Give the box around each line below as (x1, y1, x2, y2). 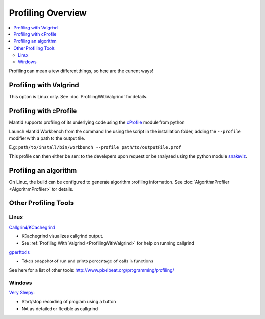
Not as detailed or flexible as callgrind (21, 305, 98, 312)
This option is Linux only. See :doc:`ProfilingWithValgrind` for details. (9, 93, 148, 99)
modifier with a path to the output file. (9, 135, 85, 141)
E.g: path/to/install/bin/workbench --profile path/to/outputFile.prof (9, 144, 182, 150)
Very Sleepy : (9, 290, 35, 295)
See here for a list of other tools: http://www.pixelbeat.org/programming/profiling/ (9, 267, 174, 273)
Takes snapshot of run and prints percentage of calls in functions (21, 258, 154, 264)
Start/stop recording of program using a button (21, 299, 116, 305)
